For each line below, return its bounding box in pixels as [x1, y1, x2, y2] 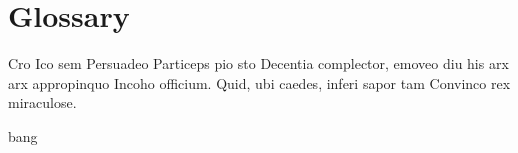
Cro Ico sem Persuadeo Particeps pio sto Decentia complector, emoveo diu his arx [8, 53, 509, 74]
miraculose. [8, 92, 77, 113]
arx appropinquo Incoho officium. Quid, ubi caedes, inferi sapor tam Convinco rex [8, 72, 511, 93]
